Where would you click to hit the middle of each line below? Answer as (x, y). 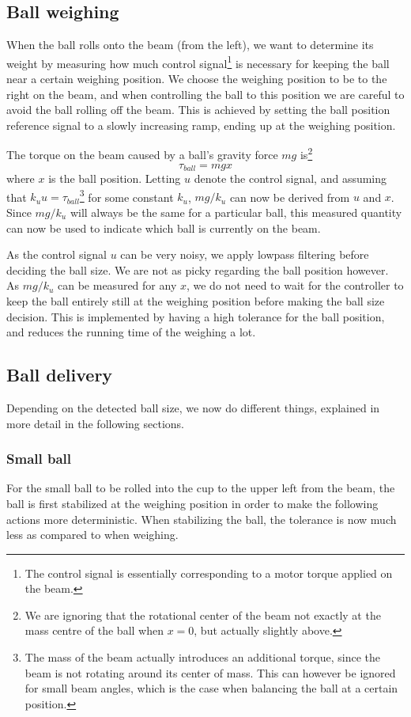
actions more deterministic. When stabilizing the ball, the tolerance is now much (202, 519)
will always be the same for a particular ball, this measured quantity (236, 212)
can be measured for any (117, 285)
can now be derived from (290, 197)
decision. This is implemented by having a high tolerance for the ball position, (196, 316)
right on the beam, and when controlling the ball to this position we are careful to (205, 94)
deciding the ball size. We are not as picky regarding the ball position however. (198, 269)
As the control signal (57, 254)
